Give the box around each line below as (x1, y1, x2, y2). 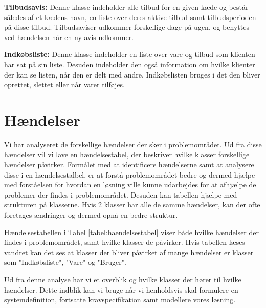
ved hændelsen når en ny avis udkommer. (4, 31, 134, 42)
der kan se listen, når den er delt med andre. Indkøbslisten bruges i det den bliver (4, 69, 260, 80)
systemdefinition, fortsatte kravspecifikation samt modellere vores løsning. (4, 294, 236, 305)
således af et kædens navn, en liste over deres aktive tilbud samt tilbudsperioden (4, 11, 256, 22)
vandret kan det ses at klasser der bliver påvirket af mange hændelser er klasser (4, 246, 254, 257)
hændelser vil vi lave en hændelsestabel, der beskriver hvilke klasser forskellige (4, 149, 250, 160)
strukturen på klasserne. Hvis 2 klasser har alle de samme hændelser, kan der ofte (4, 199, 260, 210)
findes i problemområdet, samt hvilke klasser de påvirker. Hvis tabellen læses (4, 237, 245, 247)
